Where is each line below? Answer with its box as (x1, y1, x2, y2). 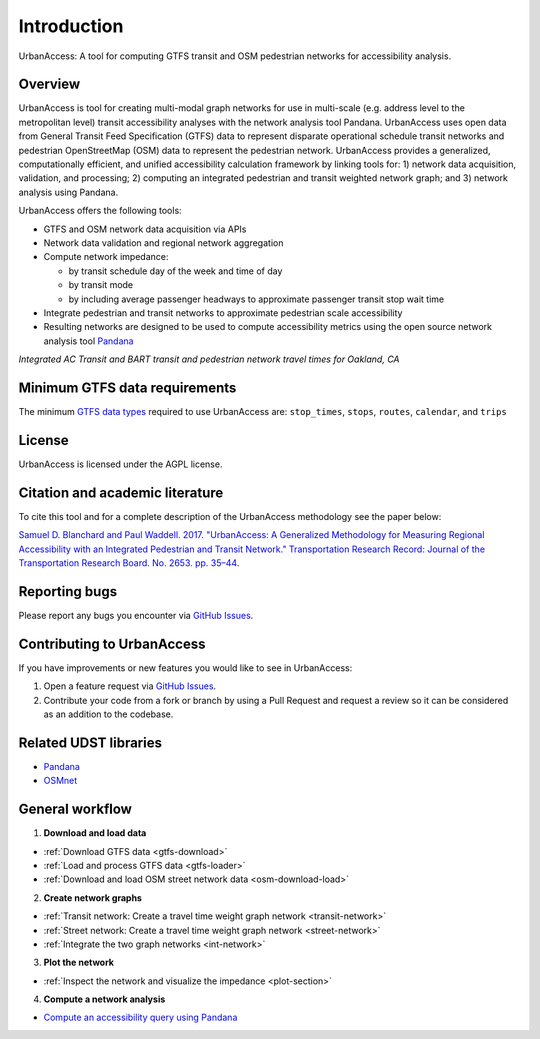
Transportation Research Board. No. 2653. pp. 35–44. (18, 556, 240, 569)
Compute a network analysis (43, 993, 166, 1005)
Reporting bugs (18, 583, 118, 600)
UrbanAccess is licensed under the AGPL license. (18, 458, 223, 470)
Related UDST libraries (18, 734, 162, 751)
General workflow (18, 801, 132, 818)
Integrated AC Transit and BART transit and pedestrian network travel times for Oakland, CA (18, 353, 400, 365)
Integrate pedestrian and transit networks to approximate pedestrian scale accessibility (43, 306, 403, 319)
